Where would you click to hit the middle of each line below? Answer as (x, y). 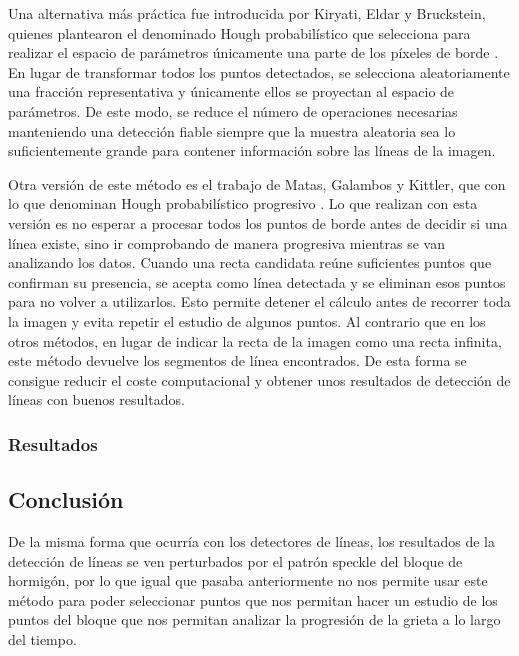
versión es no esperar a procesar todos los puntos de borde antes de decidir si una (258, 222)
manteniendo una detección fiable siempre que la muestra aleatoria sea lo (232, 130)
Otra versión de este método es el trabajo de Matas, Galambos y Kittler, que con (257, 183)
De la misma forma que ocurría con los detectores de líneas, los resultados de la (251, 540)
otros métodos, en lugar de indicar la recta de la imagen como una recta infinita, (255, 340)
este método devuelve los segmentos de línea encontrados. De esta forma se (237, 360)
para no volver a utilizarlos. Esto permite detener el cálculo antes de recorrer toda (259, 301)
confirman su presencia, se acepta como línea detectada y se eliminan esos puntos (257, 281)
